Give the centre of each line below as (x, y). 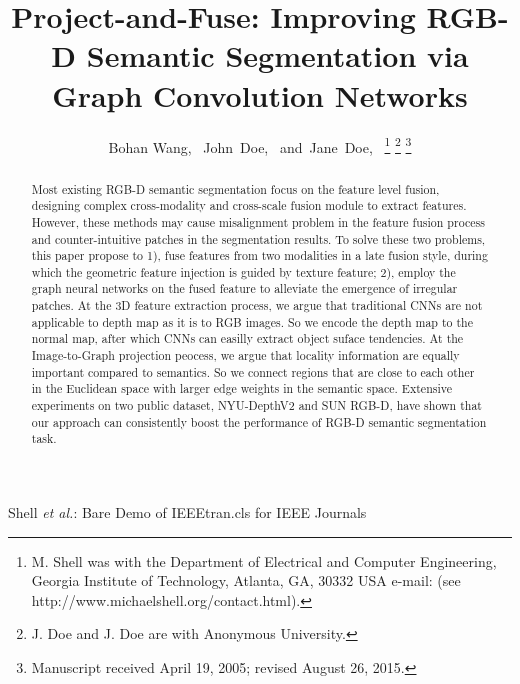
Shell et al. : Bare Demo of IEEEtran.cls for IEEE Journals (187, 512)
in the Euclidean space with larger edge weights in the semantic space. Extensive (241, 388)
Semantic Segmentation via (277, 55)
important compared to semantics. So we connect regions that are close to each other (253, 371)
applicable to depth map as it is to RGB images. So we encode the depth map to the (252, 321)
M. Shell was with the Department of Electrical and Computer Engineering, (264, 560)
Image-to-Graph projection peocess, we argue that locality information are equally (245, 355)
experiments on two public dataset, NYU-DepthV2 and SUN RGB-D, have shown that (256, 405)
